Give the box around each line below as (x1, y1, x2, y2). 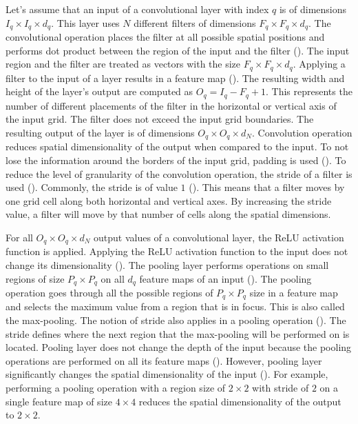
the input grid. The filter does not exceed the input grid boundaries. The (6, 112, 314, 126)
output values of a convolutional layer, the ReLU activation (93, 230, 344, 244)
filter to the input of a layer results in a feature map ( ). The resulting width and (6, 70, 345, 85)
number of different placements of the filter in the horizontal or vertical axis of (6, 98, 337, 112)
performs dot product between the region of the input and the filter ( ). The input (6, 43, 350, 57)
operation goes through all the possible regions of (6, 285, 213, 300)
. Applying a (293, 57, 346, 71)
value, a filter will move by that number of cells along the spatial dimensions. (6, 207, 331, 221)
